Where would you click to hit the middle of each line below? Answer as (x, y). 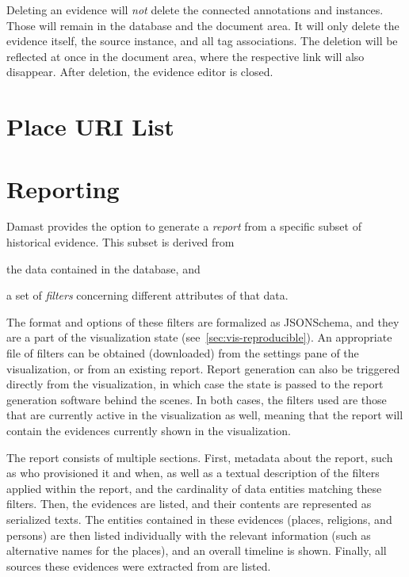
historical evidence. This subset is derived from (120, 242)
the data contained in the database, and (103, 268)
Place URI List (90, 126)
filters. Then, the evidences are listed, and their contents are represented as (189, 504)
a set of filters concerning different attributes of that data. (147, 295)
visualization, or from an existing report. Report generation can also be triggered (203, 368)
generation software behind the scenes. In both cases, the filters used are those (197, 399)
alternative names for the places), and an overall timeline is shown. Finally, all (197, 550)
